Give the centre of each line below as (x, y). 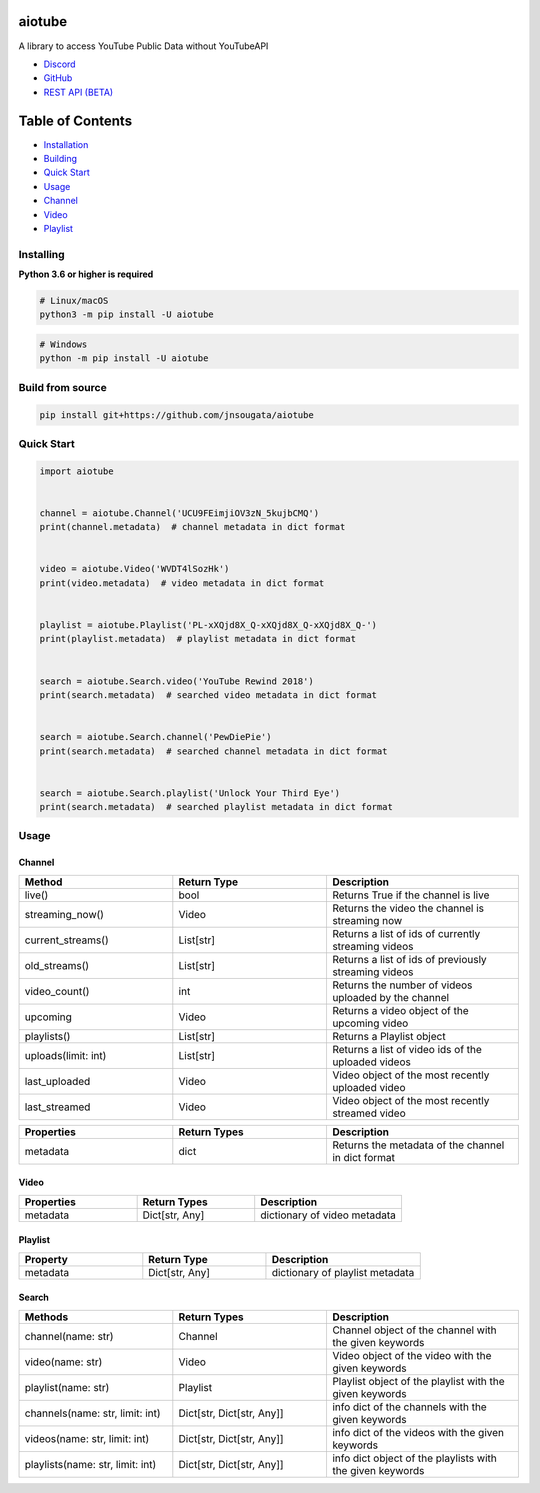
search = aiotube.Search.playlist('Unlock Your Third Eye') (190, 793)
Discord (59, 64)
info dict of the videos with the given (418, 1432)
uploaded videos (371, 1062)
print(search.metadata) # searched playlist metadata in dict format (216, 807)
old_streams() (57, 965)
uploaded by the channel (390, 997)
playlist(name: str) (67, 1387)
